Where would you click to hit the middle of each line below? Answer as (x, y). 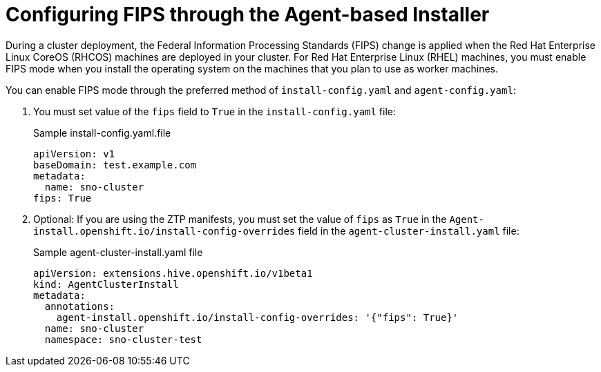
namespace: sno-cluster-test (123, 339)
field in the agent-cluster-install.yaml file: (409, 231)
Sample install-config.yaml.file (102, 133)
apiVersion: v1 (74, 154)
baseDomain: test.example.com (115, 165)
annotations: (80, 306)
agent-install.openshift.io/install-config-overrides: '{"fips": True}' (257, 317)
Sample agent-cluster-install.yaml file (118, 252)
